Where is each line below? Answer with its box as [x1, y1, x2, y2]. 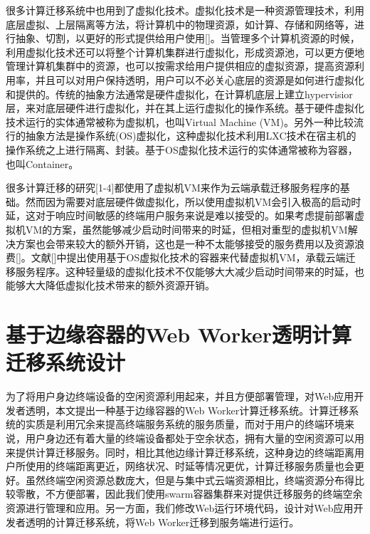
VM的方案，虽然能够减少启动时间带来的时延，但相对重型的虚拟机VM [25, 221, 348, 236]
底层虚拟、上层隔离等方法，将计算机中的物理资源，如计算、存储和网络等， [6, 16, 354, 31]
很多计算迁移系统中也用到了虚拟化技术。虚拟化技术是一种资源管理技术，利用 [6, 3, 364, 17]
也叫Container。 [6, 156, 79, 171]
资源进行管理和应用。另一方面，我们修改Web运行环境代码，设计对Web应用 [6, 500, 354, 515]
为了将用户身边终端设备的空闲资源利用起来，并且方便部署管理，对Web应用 [6, 389, 354, 404]
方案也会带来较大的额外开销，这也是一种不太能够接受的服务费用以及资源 [15, 236, 354, 251]
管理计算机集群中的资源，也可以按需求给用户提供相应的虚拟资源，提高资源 [6, 58, 354, 73]
